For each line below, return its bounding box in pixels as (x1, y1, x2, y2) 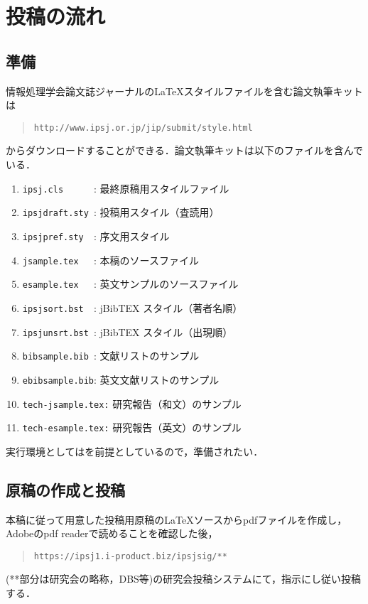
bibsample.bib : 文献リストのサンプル (22, 348, 200, 363)
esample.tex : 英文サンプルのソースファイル (22, 276, 239, 291)
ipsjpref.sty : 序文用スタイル (22, 228, 170, 243)
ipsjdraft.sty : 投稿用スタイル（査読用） (22, 205, 220, 220)
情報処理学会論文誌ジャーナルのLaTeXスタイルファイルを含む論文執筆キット (6, 83, 363, 98)
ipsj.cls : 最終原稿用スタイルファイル (22, 180, 229, 195)
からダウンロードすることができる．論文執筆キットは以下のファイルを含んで (6, 143, 364, 158)
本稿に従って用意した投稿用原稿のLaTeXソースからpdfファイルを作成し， (6, 512, 347, 527)
